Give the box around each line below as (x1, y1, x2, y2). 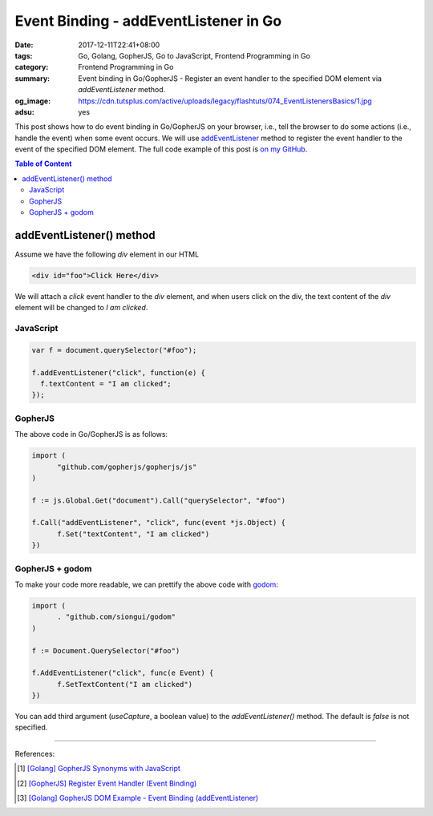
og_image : (14, 96, 51, 106)
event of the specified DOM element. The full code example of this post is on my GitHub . (14, 144, 308, 154)
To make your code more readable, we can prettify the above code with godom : (14, 580, 278, 589)
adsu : (14, 107, 35, 116)
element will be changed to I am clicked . (14, 303, 148, 313)
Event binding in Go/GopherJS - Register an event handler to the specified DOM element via (78, 73, 382, 83)
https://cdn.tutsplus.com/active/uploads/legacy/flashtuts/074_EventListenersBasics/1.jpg (78, 96, 372, 106)
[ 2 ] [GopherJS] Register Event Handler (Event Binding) (17, 778, 197, 788)
